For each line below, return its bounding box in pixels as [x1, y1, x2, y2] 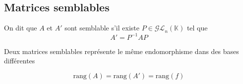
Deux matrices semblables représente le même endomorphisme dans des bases [4, 46, 239, 56]
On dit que [4, 23, 37, 33]
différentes [4, 56, 35, 66]
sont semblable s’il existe [64, 23, 139, 33]
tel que [186, 23, 208, 33]
